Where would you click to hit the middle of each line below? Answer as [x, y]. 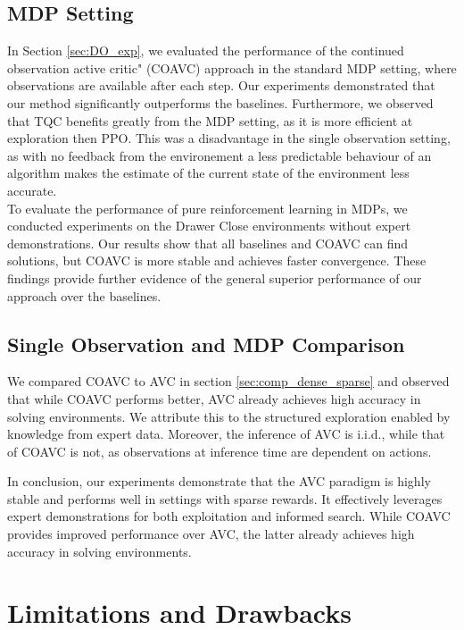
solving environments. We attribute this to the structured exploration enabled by [229, 416]
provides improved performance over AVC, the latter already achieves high [211, 534]
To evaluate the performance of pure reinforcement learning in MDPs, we [207, 208]
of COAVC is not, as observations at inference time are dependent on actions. [220, 451]
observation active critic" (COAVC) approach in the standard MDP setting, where [232, 67]
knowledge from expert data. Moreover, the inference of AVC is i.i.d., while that [226, 434]
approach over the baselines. [84, 295]
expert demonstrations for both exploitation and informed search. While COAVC [229, 516]
